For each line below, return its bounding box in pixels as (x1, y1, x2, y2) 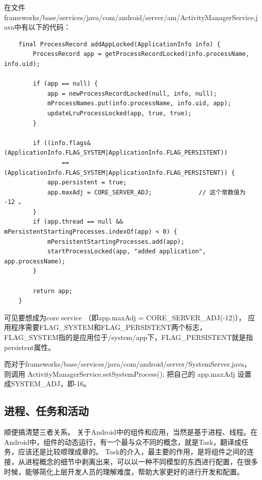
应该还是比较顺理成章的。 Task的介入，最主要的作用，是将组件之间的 (18, 446, 247, 457)
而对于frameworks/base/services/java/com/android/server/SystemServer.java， (4, 359, 251, 369)
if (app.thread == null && (33, 218, 123, 226)
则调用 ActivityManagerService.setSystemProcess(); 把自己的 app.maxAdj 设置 (4, 368, 252, 379)
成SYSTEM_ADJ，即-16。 (4, 378, 91, 389)
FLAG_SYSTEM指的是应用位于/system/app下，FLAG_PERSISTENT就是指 (4, 332, 253, 342)
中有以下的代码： (14, 22, 71, 32)
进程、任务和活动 (4, 403, 89, 419)
